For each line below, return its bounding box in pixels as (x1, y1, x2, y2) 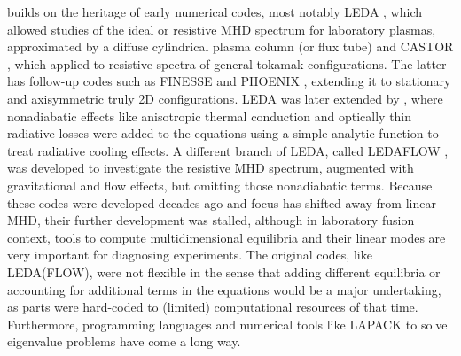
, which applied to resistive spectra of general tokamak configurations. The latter (7, 54, 447, 73)
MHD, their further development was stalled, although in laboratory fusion (7, 211, 415, 229)
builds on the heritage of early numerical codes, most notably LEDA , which (7, 3, 422, 20)
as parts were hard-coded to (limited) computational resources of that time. (7, 298, 418, 316)
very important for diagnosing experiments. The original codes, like (7, 245, 372, 264)
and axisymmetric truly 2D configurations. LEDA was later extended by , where (7, 89, 443, 107)
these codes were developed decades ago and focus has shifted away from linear (7, 193, 436, 212)
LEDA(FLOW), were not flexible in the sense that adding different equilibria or (7, 262, 441, 281)
